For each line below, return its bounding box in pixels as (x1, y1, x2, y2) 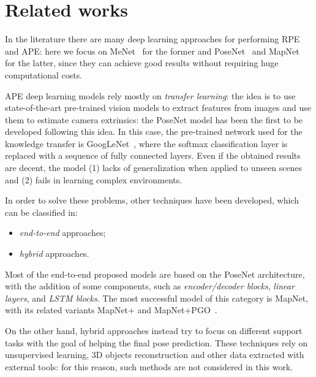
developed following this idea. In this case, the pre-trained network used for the (5, 125, 303, 138)
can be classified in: (5, 205, 78, 218)
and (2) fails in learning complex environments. (5, 173, 182, 186)
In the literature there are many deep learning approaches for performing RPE (5, 32, 300, 45)
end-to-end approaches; (19, 226, 106, 239)
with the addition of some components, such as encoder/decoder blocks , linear (5, 280, 295, 292)
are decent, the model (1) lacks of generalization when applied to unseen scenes (5, 161, 303, 174)
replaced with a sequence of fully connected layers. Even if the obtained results (5, 149, 301, 162)
